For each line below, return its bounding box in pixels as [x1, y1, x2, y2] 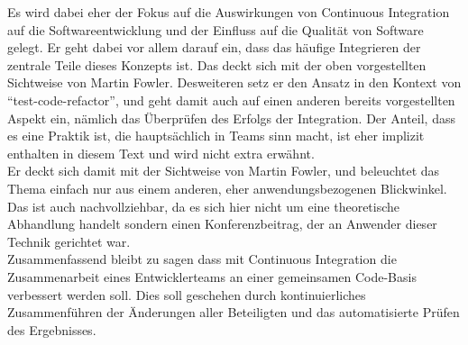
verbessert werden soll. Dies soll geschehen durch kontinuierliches [7, 285, 366, 304]
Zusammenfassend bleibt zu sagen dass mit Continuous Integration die [7, 250, 397, 268]
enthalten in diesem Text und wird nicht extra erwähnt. [7, 143, 315, 162]
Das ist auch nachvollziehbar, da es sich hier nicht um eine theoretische [7, 196, 400, 215]
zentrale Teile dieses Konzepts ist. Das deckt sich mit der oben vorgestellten [7, 55, 427, 74]
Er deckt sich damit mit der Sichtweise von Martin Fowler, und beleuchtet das [7, 161, 440, 180]
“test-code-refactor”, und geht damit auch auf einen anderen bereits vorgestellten [7, 90, 455, 109]
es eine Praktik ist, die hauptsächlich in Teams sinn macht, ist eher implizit [7, 126, 425, 145]
